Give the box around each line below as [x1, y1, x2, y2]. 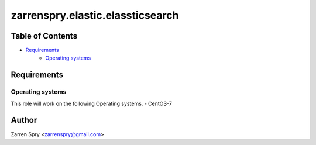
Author [11, 115, 37, 125]
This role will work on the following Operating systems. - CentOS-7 [11, 100, 173, 107]
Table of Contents [11, 31, 78, 41]
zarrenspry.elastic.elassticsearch [11, 9, 179, 22]
